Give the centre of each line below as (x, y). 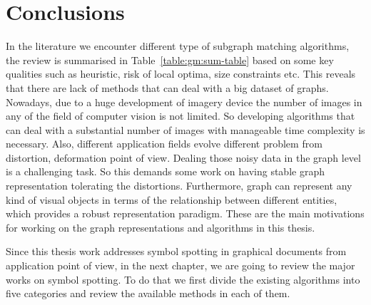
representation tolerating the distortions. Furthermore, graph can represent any (179, 186)
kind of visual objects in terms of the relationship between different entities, (172, 199)
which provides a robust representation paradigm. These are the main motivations (185, 213)
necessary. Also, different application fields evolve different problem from (164, 144)
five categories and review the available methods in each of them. (148, 293)
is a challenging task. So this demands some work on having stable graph (165, 171)
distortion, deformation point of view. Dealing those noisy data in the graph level (183, 157)
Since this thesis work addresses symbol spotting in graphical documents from (176, 251)
